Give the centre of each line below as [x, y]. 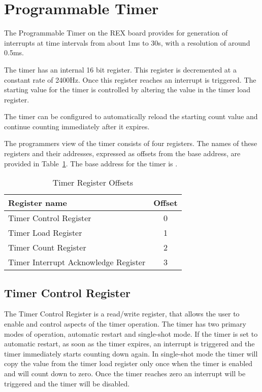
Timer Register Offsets [93, 183]
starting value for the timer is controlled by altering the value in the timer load [127, 90]
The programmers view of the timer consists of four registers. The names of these [131, 143]
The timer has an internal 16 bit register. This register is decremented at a [120, 69]
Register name [38, 203]
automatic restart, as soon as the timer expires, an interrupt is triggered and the [129, 344]
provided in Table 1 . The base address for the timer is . [91, 163]
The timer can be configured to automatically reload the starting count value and [131, 116]
